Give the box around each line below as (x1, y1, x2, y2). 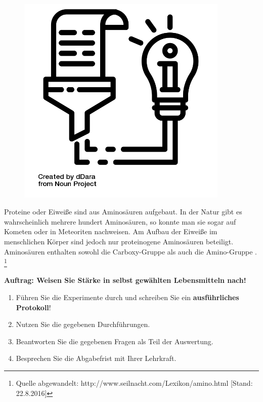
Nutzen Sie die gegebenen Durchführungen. (16, 319, 150, 330)
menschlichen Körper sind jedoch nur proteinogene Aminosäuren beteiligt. (4, 236, 234, 246)
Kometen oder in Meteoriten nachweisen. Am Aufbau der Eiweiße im (4, 226, 217, 237)
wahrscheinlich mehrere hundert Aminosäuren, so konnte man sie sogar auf (4, 216, 236, 227)
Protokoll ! (16, 302, 51, 312)
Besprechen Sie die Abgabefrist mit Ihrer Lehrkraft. (16, 353, 177, 363)
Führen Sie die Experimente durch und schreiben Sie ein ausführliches (16, 292, 239, 302)
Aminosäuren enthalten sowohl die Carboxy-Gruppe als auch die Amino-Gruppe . (4, 246, 257, 257)
